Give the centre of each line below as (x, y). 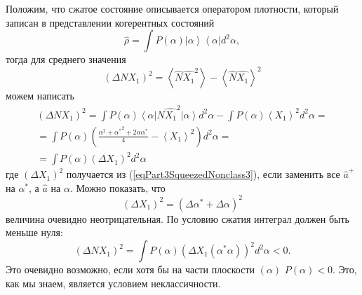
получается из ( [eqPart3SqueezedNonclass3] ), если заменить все (203, 174)
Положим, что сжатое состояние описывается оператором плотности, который (172, 8)
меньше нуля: (34, 232)
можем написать (40, 96)
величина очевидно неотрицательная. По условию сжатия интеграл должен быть (177, 218)
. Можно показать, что (118, 187)
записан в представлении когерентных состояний (110, 22)
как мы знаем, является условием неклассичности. (113, 283)
